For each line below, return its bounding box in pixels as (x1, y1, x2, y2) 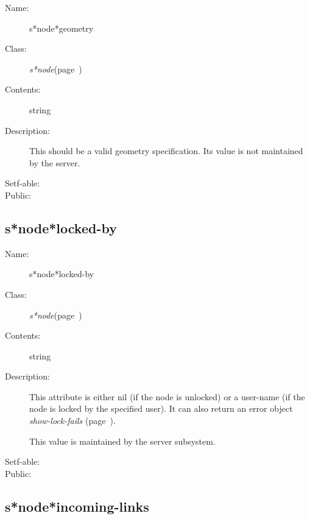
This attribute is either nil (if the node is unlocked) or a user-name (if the (29, 390, 305, 403)
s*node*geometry (29, 21, 94, 34)
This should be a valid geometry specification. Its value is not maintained (29, 144, 303, 157)
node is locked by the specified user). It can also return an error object (29, 402, 293, 415)
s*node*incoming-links (5, 496, 149, 515)
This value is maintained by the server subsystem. (29, 434, 216, 447)
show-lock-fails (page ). (29, 414, 116, 427)
